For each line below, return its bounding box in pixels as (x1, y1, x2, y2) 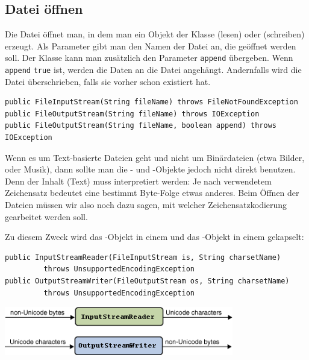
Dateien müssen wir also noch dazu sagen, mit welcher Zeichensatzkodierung (5, 198, 287, 211)
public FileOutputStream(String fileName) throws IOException (5, 109, 260, 118)
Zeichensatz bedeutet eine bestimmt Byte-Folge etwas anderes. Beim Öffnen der (5, 186, 299, 199)
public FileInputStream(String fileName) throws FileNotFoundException (5, 98, 298, 107)
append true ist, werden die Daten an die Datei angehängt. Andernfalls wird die (5, 63, 302, 76)
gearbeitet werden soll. (5, 210, 88, 223)
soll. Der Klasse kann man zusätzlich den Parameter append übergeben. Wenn (5, 51, 293, 64)
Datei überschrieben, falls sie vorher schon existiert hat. (5, 75, 211, 87)
